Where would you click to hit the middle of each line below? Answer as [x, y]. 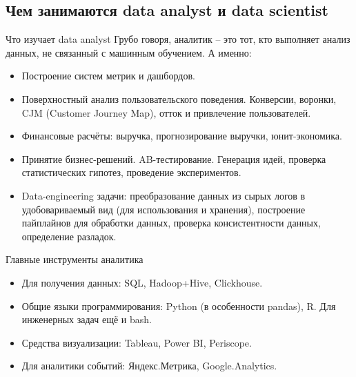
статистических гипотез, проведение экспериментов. [131, 172]
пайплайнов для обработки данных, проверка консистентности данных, [171, 223]
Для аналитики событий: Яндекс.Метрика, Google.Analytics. [149, 366]
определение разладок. [69, 236]
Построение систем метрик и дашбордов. [108, 76]
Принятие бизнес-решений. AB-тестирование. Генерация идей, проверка [174, 158]
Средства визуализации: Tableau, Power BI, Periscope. [137, 342]
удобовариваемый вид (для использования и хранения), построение [164, 209]
